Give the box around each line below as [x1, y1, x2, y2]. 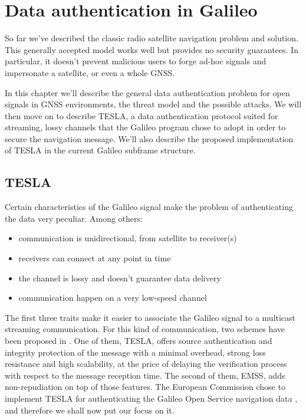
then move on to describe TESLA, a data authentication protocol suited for [5, 109, 278, 122]
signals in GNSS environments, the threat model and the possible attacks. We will [5, 98, 302, 110]
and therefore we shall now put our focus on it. [5, 403, 175, 416]
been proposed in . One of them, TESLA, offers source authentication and [5, 334, 272, 347]
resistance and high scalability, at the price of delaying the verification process [5, 357, 287, 370]
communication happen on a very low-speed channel [18, 291, 207, 304]
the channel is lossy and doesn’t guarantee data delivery [18, 271, 221, 284]
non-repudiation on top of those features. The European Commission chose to [5, 380, 285, 393]
